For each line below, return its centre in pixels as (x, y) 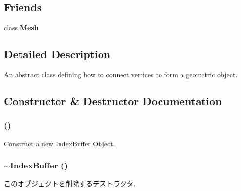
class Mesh (21, 28)
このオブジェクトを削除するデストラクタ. (70, 183)
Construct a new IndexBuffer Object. (60, 143)
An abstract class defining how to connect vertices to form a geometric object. (121, 74)
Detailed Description (57, 54)
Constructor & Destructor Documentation (113, 101)
